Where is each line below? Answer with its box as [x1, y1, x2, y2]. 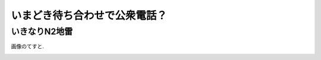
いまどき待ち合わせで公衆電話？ [11, 9, 168, 22]
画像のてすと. [11, 43, 45, 50]
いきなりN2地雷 [11, 26, 73, 37]
